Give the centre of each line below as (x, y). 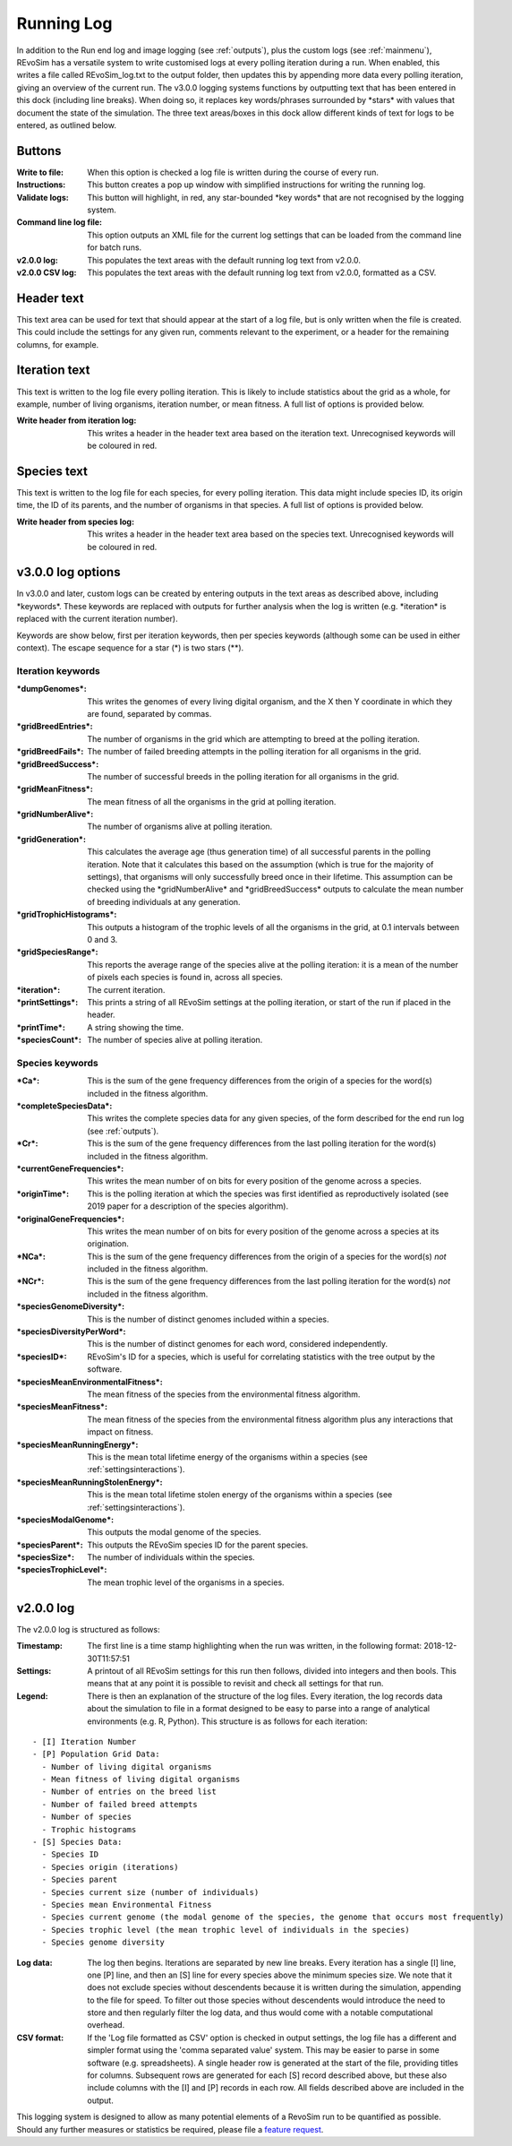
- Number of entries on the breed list (129, 1792)
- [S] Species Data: (77, 1842)
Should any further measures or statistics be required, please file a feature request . (170, 2129)
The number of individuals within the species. (171, 1557)
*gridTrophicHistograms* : (67, 915)
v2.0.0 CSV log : (47, 272)
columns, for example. (58, 344)
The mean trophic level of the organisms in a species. (186, 1582)
